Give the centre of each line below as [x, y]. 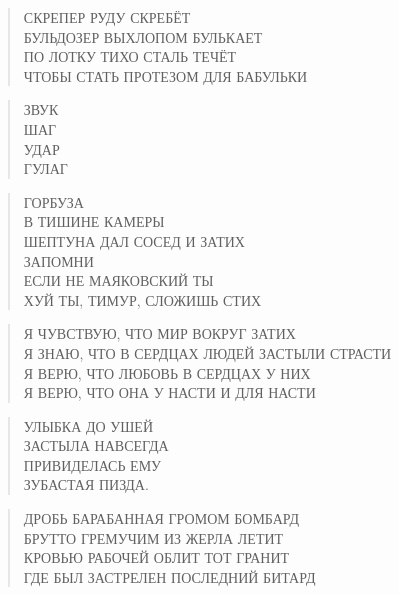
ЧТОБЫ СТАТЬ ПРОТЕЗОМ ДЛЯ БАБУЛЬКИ [165, 75]
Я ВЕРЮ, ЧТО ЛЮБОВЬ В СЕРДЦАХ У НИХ [167, 372]
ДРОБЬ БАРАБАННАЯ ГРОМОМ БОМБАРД [161, 518]
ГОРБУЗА [53, 201]
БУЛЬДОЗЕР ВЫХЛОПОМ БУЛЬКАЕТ [143, 36]
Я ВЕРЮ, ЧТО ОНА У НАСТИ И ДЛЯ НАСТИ [169, 392]
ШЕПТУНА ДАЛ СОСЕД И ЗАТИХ [134, 240]
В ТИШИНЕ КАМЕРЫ [94, 221]
